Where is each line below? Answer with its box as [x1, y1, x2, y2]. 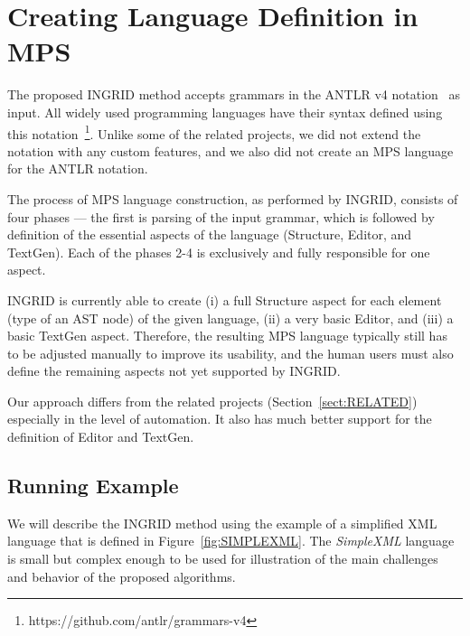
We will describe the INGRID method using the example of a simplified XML [7, 513, 437, 532]
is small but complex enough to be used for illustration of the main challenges [7, 549, 438, 568]
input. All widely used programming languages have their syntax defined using [7, 102, 443, 121]
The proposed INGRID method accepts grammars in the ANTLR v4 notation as [7, 85, 460, 104]
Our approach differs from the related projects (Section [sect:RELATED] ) [7, 391, 418, 410]
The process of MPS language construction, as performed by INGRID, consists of [7, 189, 458, 208]
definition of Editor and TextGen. [7, 427, 194, 446]
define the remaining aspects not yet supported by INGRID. [7, 361, 341, 380]
